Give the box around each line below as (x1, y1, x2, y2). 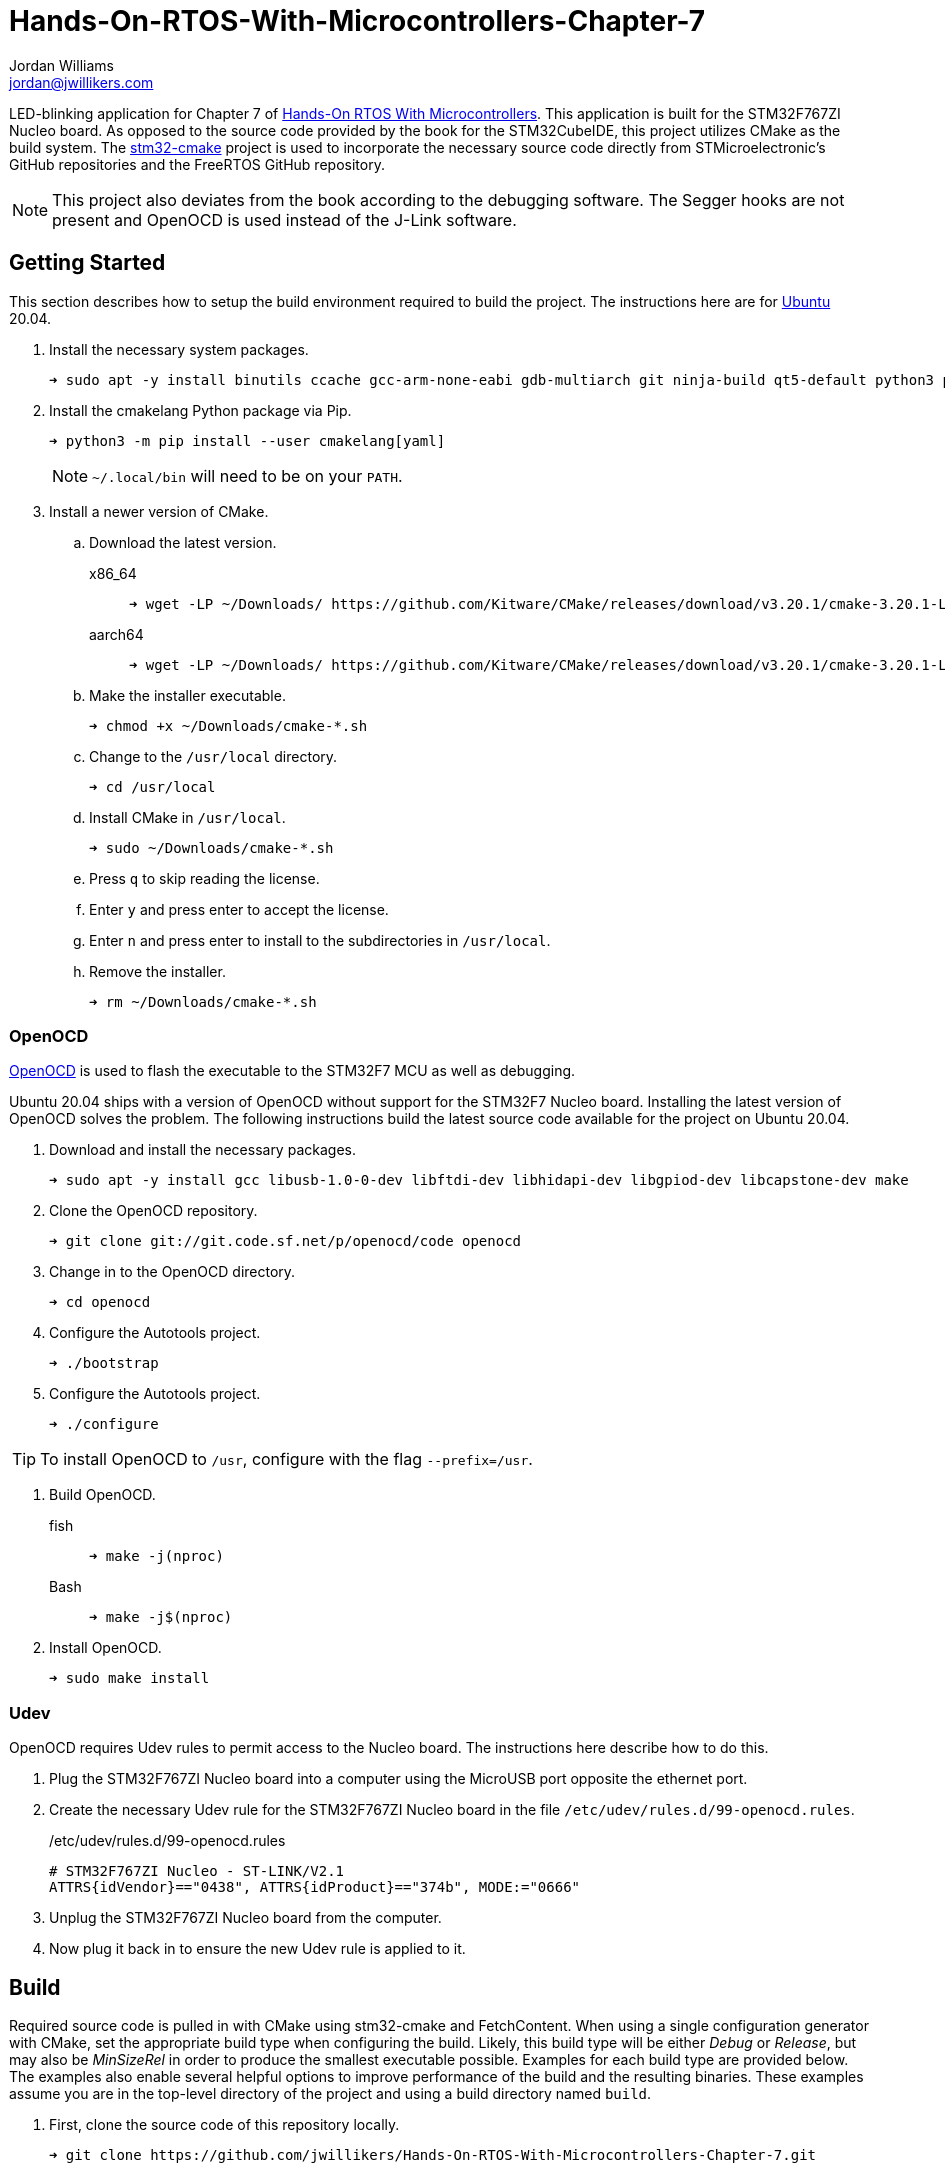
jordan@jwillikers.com (9, 73, 154, 91)
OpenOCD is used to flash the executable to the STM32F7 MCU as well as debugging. (9, 1062, 576, 1080)
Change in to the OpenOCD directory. (49, 1263, 296, 1281)
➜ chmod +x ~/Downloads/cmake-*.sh (89, 717, 368, 734)
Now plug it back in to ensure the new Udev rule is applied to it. (49, 1940, 466, 1958)
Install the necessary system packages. (49, 340, 309, 358)
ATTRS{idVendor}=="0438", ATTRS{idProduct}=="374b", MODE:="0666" (49, 1879, 581, 1896)
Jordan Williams (9, 56, 114, 74)
